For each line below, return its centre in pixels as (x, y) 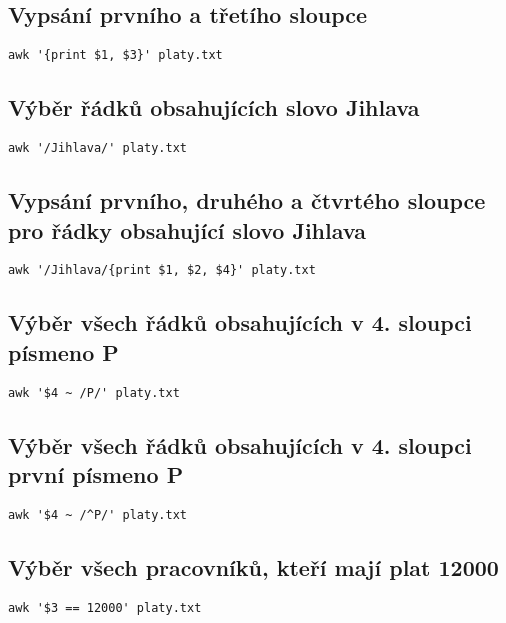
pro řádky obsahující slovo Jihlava (187, 229)
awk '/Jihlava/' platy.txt (97, 148)
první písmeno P (96, 474)
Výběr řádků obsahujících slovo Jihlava (214, 107)
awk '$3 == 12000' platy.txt (105, 607)
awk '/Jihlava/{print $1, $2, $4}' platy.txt (162, 270)
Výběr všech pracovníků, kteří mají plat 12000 (253, 566)
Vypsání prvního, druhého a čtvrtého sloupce (247, 200)
